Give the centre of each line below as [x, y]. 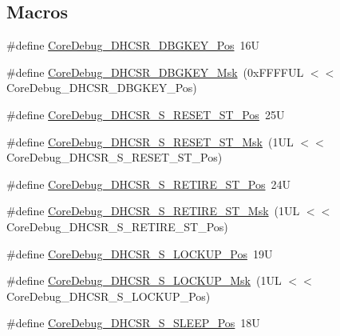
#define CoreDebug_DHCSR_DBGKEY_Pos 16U [133, 45]
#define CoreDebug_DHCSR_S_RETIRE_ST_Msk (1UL [153, 211]
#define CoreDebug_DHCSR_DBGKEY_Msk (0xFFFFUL [155, 72]
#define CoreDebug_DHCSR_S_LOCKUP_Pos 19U [140, 253]
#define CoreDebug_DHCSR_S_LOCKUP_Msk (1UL [144, 280]
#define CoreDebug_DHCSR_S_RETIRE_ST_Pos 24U [148, 184]
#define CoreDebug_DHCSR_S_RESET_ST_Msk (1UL [150, 141]
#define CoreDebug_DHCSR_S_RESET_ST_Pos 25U [146, 114]
